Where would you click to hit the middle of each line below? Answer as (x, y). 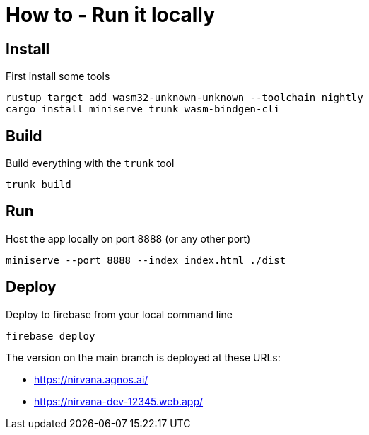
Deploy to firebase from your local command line (119, 314)
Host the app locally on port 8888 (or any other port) (128, 238)
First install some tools (58, 76)
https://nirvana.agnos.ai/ (91, 379)
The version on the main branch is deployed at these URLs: (143, 357)
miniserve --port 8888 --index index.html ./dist (146, 260)
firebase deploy (51, 336)
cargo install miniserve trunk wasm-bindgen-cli (143, 109)
